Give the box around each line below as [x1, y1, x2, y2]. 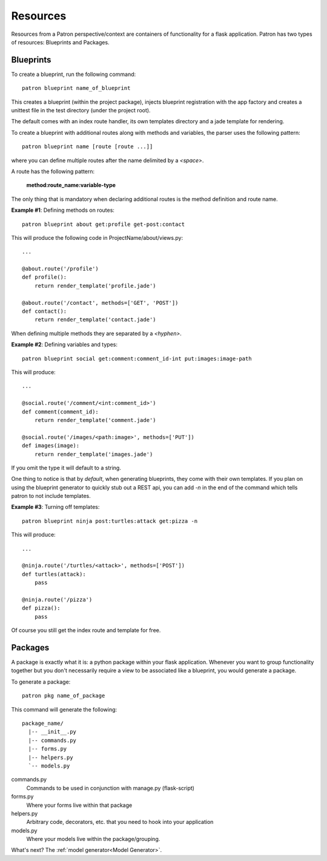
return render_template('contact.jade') [34, 316, 157, 323]
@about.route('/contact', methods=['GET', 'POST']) [22, 299, 179, 306]
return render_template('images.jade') [34, 451, 153, 458]
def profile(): [22, 274, 67, 281]
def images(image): [22, 442, 80, 449]
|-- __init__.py [28, 729, 77, 735]
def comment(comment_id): [22, 408, 99, 415]
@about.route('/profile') [22, 265, 99, 273]
